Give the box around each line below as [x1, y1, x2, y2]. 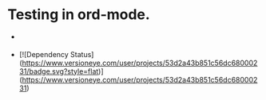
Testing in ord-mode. [7, 6, 151, 24]
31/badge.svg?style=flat [18, 66, 99, 76]
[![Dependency [18, 49, 69, 59]
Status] [69, 49, 94, 59]
